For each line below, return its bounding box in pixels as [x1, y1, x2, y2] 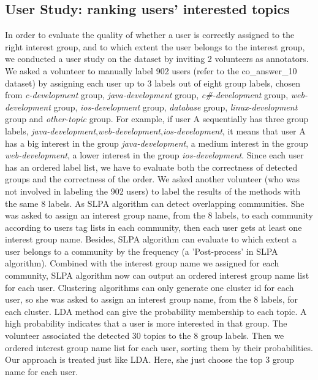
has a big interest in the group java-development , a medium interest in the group [5, 136, 308, 149]
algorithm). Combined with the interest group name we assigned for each [5, 257, 279, 269]
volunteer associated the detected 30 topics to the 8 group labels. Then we [5, 329, 284, 342]
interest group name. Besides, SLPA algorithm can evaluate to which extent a [5, 233, 297, 246]
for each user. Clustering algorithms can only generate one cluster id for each [5, 281, 294, 293]
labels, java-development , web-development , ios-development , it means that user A [5, 124, 306, 137]
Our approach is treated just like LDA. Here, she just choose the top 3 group [5, 353, 294, 366]
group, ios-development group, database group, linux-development [53, 100, 298, 113]
